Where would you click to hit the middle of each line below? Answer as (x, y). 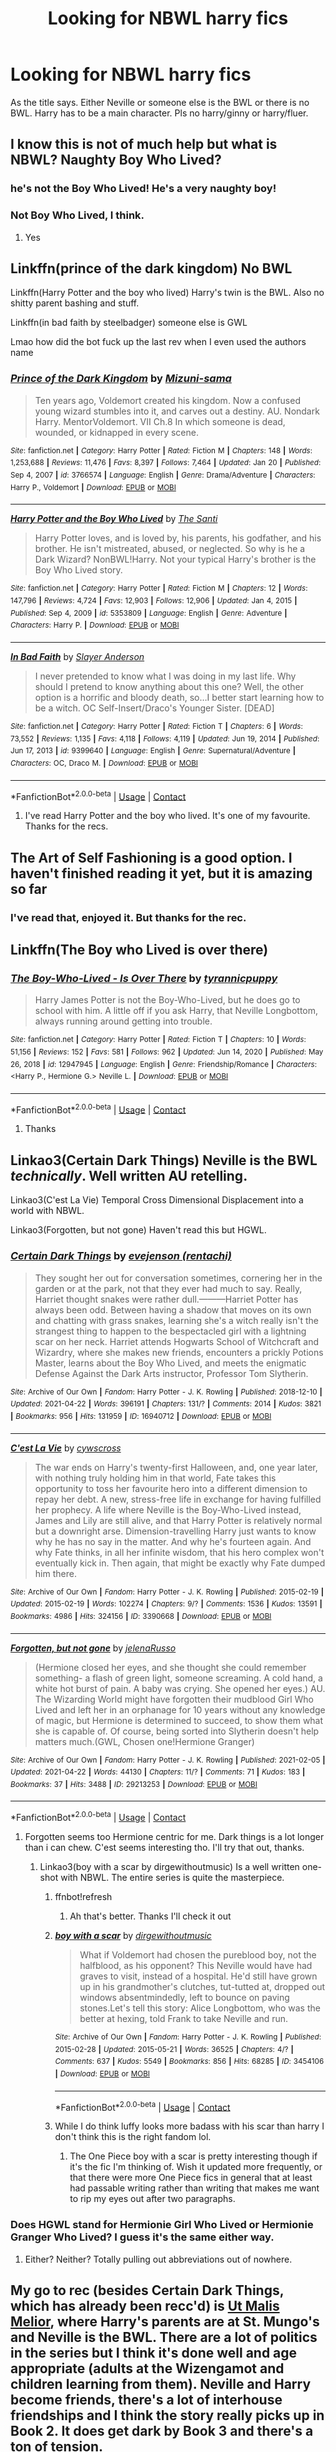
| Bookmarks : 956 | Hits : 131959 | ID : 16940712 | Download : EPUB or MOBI (141, 1416)
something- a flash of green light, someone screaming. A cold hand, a (178, 1678)
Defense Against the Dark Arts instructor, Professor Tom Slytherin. (171, 1373)
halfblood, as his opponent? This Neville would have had (196, 1966)
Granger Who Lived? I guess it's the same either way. (142, 2237)
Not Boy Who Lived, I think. (77, 215)
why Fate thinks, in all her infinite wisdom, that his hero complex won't (179, 1552)
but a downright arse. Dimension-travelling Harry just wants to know (175, 1531)
